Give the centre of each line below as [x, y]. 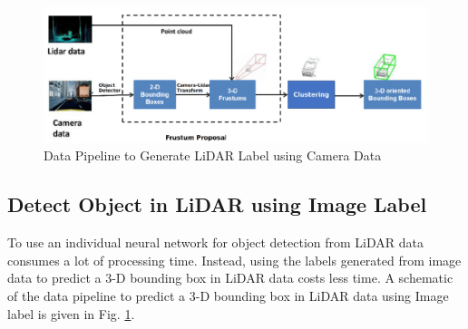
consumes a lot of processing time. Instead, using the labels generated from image [234, 260]
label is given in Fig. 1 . [71, 313]
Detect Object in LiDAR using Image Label [217, 204]
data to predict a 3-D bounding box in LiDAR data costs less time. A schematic [230, 278]
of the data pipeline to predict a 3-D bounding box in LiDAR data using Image [228, 296]
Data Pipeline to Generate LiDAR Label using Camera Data [213, 155]
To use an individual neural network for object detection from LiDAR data [215, 242]
